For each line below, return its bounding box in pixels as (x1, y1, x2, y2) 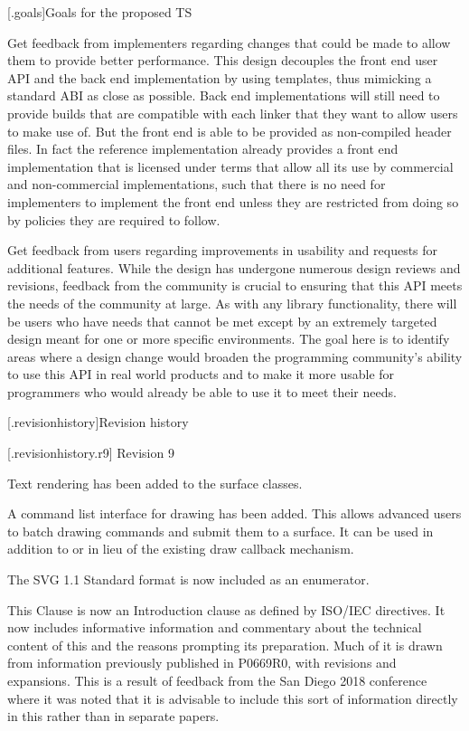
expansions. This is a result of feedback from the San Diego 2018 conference (7, 671, 427, 689)
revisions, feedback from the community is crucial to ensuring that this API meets (7, 276, 463, 295)
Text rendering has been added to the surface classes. (7, 473, 303, 492)
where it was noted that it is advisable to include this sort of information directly (7, 688, 458, 707)
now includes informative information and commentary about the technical (7, 618, 422, 637)
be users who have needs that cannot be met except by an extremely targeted (7, 311, 437, 330)
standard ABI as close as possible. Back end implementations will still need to (7, 86, 440, 105)
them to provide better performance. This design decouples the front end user (7, 51, 438, 70)
